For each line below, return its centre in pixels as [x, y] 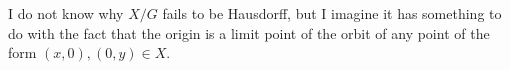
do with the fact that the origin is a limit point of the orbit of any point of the [249, 32]
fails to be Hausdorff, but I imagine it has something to [332, 13]
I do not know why [66, 13]
